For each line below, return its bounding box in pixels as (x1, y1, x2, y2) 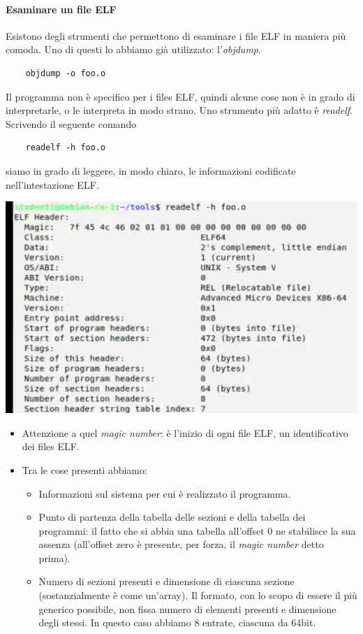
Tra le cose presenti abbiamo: (22, 462, 147, 477)
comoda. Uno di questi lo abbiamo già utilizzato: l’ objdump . (6, 42, 261, 57)
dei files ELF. (22, 439, 80, 454)
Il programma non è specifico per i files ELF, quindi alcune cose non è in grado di (6, 89, 355, 103)
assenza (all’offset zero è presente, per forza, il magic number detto (38, 537, 324, 552)
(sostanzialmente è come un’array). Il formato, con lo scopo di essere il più (38, 588, 357, 603)
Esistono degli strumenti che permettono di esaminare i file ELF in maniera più (6, 28, 346, 43)
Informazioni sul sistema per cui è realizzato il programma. (38, 486, 291, 500)
